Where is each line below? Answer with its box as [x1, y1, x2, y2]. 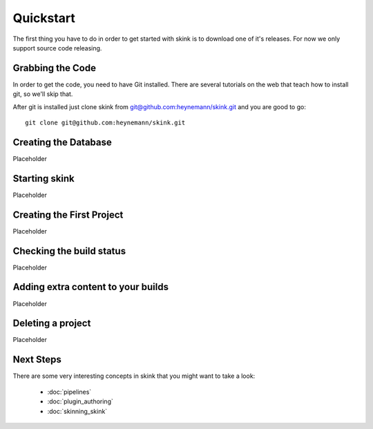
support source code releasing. [12, 44, 102, 52]
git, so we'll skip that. [12, 90, 73, 98]
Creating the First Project [12, 209, 124, 220]
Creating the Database [12, 136, 112, 148]
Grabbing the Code [12, 62, 97, 74]
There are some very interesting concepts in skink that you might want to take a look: [12, 372, 256, 380]
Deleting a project [12, 318, 91, 330]
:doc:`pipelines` [47, 388, 92, 396]
